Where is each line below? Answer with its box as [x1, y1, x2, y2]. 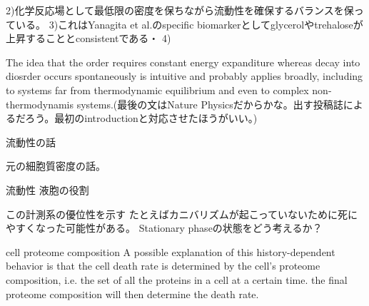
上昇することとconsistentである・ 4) [6, 31, 171, 46]
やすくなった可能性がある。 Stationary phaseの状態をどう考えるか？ [6, 220, 323, 235]
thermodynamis [6, 96, 74, 111]
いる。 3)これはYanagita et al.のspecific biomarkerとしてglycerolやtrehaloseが [15, 16, 363, 31]
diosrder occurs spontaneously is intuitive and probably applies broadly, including [6, 68, 363, 83]
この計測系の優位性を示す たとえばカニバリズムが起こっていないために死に [6, 206, 358, 221]
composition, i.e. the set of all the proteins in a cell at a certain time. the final [6, 272, 348, 287]
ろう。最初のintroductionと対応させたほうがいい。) [25, 111, 258, 126]
